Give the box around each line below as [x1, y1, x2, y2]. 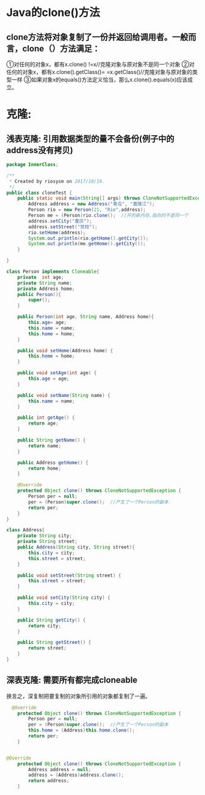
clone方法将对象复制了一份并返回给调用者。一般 [6, 32, 189, 42]
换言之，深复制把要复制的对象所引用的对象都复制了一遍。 [6, 692, 151, 700]
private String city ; [17, 533, 72, 539]
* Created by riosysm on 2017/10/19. [9, 178, 105, 184]
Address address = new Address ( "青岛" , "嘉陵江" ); [28, 201, 155, 207]
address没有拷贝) [6, 145, 73, 155]
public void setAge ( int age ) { [17, 370, 97, 376]
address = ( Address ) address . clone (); [28, 772, 124, 778]
